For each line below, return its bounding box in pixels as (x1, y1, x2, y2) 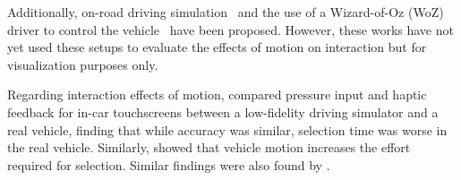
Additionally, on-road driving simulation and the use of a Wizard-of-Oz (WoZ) (7, 3, 444, 21)
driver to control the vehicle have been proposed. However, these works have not (7, 20, 454, 39)
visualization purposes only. (7, 55, 158, 73)
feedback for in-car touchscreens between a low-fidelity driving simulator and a (7, 102, 439, 121)
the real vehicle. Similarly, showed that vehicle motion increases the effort (7, 138, 411, 157)
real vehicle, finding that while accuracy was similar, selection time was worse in (7, 120, 448, 139)
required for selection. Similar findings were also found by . (7, 155, 330, 174)
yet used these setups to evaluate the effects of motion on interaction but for (7, 38, 427, 56)
